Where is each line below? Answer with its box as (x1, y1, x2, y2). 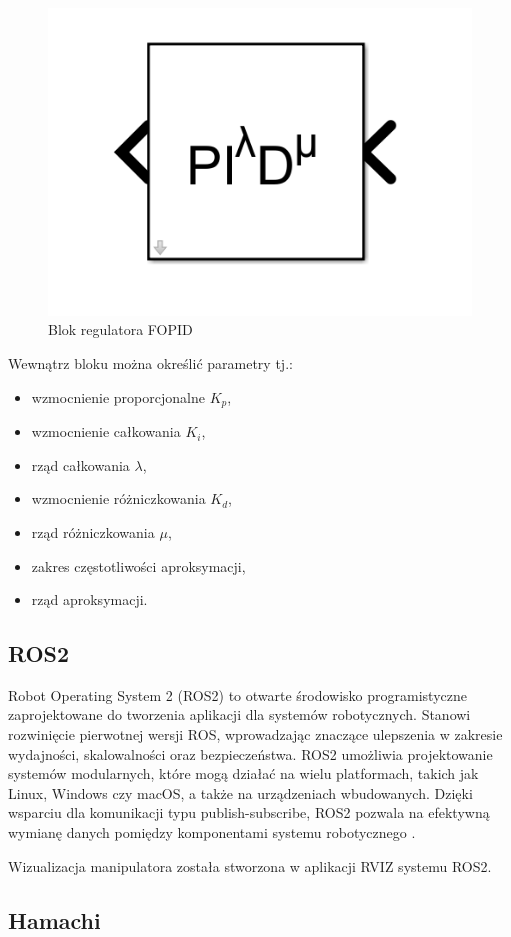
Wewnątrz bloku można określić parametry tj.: (8, 353, 293, 374)
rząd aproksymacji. (31, 589, 148, 610)
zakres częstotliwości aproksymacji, (31, 555, 246, 576)
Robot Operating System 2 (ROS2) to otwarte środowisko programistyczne (8, 684, 467, 705)
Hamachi (8, 904, 101, 935)
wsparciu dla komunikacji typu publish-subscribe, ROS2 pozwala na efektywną (8, 802, 490, 823)
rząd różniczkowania (31, 521, 155, 542)
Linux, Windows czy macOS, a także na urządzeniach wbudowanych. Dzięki (8, 782, 473, 803)
